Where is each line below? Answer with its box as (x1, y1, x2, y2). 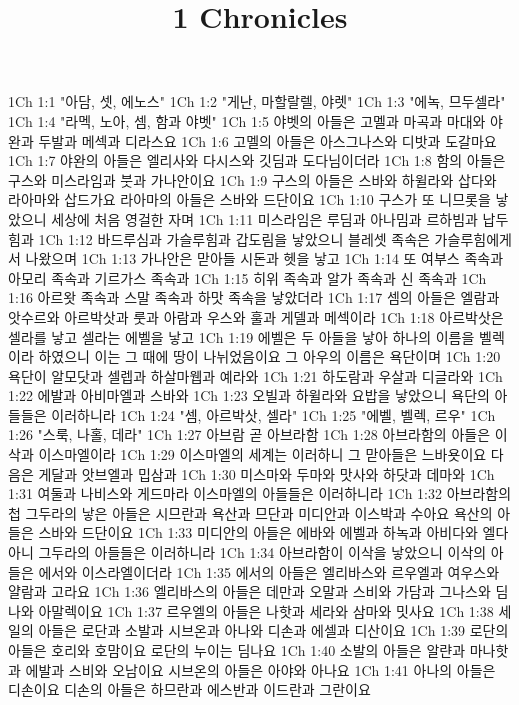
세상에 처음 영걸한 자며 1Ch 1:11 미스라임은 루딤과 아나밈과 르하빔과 (51, 208, 478, 229)
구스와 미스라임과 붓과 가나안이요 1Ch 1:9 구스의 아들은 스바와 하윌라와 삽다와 (8, 169, 497, 190)
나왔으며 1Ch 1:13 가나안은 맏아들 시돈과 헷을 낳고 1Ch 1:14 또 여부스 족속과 (25, 248, 504, 269)
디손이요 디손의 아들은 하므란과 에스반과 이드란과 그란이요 (8, 679, 371, 700)
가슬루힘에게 (434, 228, 512, 249)
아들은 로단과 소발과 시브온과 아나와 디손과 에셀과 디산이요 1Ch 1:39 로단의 (38, 620, 509, 641)
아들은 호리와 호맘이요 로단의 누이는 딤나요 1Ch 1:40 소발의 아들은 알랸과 (8, 640, 466, 660)
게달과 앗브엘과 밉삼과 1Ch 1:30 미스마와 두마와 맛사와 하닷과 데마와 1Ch (38, 463, 495, 484)
